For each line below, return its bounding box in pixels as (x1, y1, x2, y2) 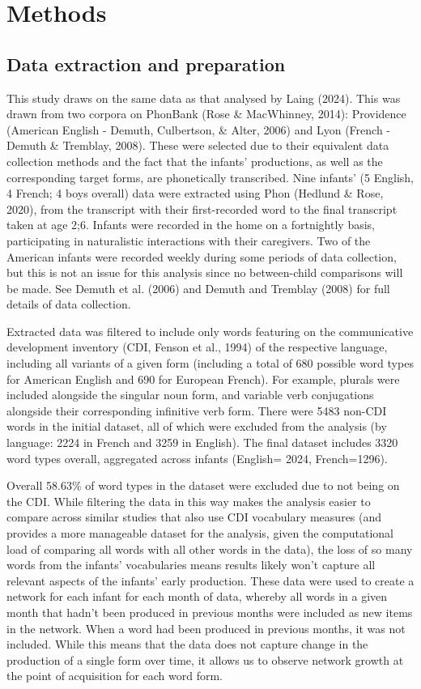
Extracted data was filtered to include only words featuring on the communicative (6, 322, 414, 339)
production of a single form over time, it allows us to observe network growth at (6, 651, 404, 668)
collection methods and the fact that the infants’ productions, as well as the (6, 152, 383, 169)
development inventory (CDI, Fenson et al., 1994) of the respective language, (6, 338, 388, 355)
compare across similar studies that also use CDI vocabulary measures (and (6, 508, 382, 525)
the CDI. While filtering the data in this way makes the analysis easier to (6, 492, 371, 509)
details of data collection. (6, 296, 131, 313)
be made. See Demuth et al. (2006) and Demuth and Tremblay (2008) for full (6, 279, 390, 296)
